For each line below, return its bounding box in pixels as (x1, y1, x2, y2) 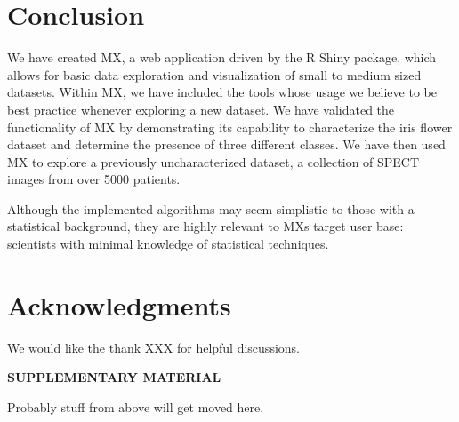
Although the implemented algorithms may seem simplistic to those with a (7, 199, 415, 218)
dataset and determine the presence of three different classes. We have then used (7, 135, 446, 154)
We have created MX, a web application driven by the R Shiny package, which (7, 48, 437, 67)
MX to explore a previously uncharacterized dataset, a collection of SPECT (7, 152, 420, 171)
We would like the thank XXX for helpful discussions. (7, 338, 300, 356)
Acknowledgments (7, 286, 231, 322)
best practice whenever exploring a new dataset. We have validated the (7, 100, 395, 118)
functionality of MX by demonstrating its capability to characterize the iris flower (7, 117, 453, 136)
